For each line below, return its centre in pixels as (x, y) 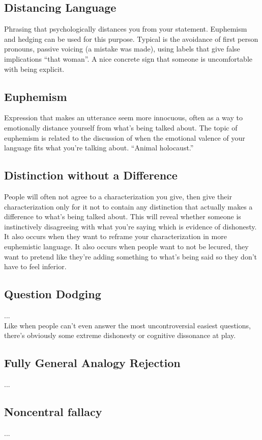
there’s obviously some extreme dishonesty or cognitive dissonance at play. (120, 335)
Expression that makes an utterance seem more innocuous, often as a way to (123, 118)
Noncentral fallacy (53, 411)
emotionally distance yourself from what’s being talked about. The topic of (121, 127)
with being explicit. (34, 69)
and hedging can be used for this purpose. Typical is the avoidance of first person (131, 38)
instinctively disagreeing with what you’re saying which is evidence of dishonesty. (130, 226)
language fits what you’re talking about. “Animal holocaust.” (99, 148)
